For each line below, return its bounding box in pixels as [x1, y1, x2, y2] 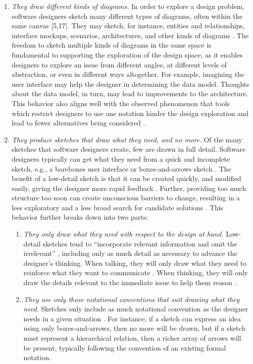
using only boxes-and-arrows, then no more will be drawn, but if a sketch [23, 323, 246, 333]
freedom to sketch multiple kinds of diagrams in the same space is [11, 40, 211, 50]
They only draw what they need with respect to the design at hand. [23, 229, 224, 239]
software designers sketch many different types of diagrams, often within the [11, 10, 243, 21]
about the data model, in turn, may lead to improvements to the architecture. [11, 88, 249, 99]
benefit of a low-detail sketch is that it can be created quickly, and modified [11, 173, 242, 183]
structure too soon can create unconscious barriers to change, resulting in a [11, 192, 240, 203]
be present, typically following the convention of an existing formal [23, 342, 226, 353]
